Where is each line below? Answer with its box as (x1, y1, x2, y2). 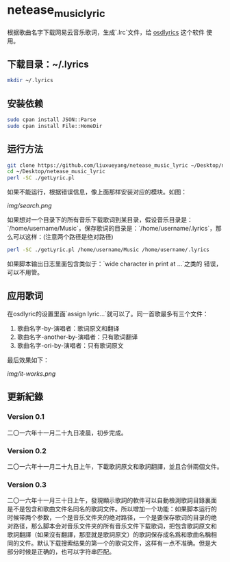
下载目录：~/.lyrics (7, 58, 89, 70)
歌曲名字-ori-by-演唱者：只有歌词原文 (16, 341, 124, 349)
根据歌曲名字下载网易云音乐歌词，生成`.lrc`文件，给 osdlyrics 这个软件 (7, 28, 205, 36)
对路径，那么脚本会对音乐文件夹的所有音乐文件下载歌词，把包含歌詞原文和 (7, 522, 217, 531)
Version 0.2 (7, 446, 47, 455)
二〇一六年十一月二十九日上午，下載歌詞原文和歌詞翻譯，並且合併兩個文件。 (7, 462, 223, 470)
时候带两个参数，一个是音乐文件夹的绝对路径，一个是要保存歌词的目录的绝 (7, 513, 217, 522)
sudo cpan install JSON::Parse (7, 116, 97, 123)
